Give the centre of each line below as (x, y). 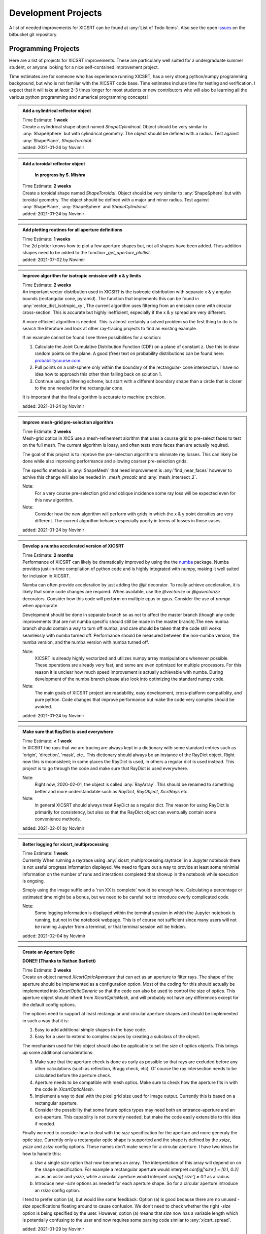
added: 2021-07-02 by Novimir (54, 260)
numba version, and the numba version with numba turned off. (86, 642)
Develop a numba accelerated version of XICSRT (73, 546)
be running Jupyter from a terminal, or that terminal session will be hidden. (111, 927)
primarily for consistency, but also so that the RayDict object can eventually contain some (125, 812)
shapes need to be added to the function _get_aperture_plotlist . (87, 253)
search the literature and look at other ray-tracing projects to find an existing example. (110, 328)
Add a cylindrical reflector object (57, 111)
